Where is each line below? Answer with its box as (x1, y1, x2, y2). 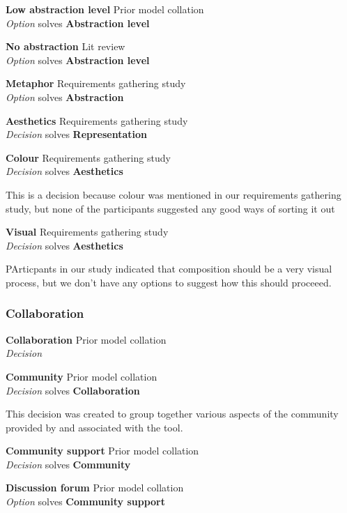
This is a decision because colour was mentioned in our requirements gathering (6, 187, 341, 201)
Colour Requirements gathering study (6, 150, 171, 164)
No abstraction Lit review (6, 39, 125, 54)
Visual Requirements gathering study (6, 224, 169, 239)
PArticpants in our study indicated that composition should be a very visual (6, 261, 332, 276)
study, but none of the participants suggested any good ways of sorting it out (6, 201, 335, 215)
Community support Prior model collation (6, 443, 199, 458)
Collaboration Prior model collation (6, 332, 167, 346)
